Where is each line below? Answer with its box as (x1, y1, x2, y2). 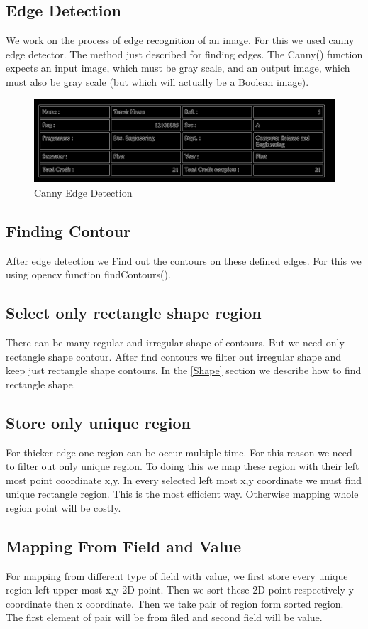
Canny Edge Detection (34, 185, 133, 199)
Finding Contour (6, 219, 131, 241)
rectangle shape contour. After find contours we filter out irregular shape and (6, 349, 342, 363)
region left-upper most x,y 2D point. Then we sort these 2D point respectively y (6, 582, 354, 597)
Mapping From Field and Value (6, 535, 242, 557)
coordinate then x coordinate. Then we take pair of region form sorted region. (6, 596, 344, 611)
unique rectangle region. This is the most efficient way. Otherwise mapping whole (6, 486, 359, 501)
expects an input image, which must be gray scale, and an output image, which (6, 60, 350, 75)
